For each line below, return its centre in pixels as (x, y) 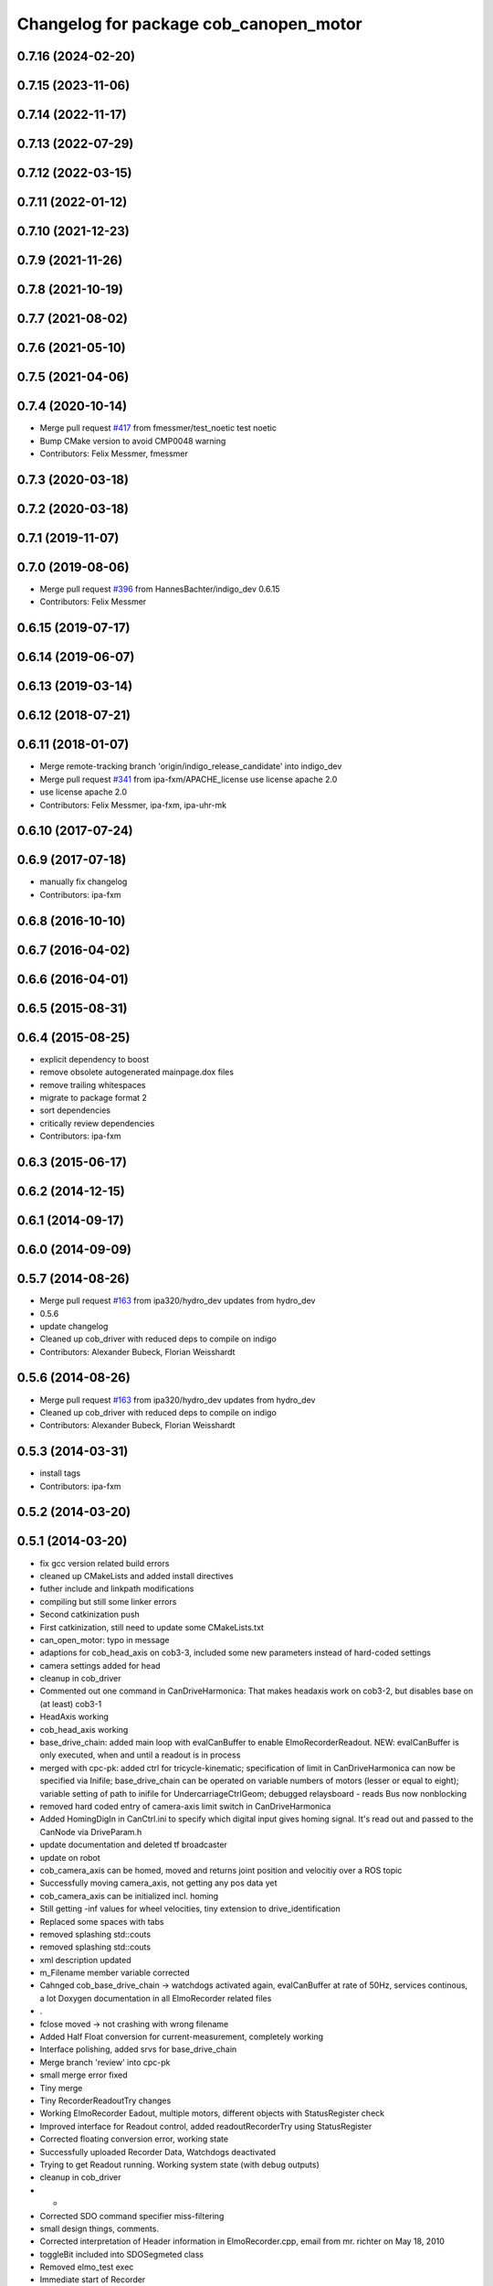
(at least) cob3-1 (71, 1704)
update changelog (74, 1326)
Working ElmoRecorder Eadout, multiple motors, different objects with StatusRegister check (212, 2113)
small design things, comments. (100, 2228)
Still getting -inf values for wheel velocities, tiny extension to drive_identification (190, 1909)
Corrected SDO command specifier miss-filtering (132, 2216)
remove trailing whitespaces (93, 1084)
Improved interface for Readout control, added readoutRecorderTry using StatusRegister (206, 2126)
